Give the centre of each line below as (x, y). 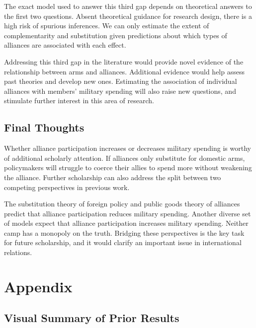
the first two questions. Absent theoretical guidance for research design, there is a (128, 16)
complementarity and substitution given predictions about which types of (116, 35)
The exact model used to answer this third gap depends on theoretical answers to (128, 6)
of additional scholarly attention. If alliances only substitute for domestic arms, (125, 158)
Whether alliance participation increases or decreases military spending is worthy (128, 148)
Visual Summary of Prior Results (92, 318)
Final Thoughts (44, 127)
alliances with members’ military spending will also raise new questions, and (120, 91)
